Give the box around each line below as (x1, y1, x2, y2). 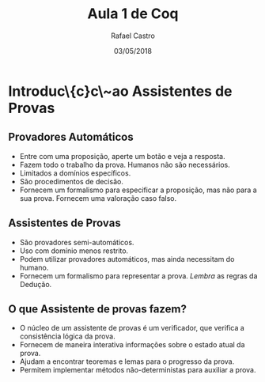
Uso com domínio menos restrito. (19, 246, 129, 255)
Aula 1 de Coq (86, 5, 179, 23)
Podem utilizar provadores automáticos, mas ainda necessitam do (19, 254, 235, 263)
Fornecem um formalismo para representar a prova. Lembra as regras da (19, 270, 258, 281)
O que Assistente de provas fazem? (8, 302, 187, 316)
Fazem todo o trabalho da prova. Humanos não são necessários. (19, 160, 231, 169)
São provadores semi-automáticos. (19, 237, 134, 247)
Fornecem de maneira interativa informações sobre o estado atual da (19, 340, 245, 350)
